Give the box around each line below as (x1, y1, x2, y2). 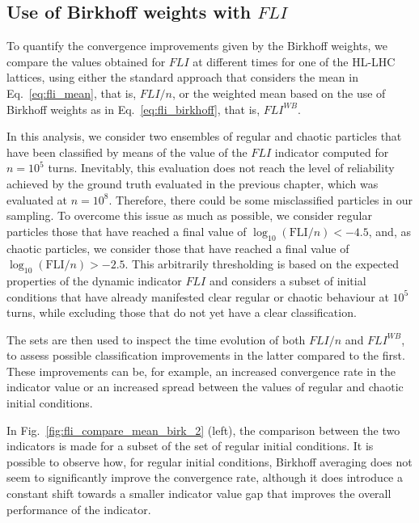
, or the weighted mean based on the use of (171, 84, 386, 101)
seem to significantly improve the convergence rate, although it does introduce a (6, 469, 403, 486)
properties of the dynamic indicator (6, 272, 182, 289)
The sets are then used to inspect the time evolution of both (6, 331, 306, 348)
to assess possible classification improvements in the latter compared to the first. (6, 347, 405, 364)
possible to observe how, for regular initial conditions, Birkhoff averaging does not (6, 453, 413, 470)
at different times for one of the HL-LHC (193, 53, 396, 70)
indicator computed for (274, 143, 389, 160)
